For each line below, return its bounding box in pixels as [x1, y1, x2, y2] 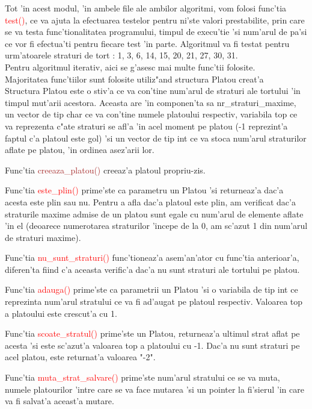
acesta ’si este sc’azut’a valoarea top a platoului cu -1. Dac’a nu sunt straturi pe [5, 339, 300, 351]
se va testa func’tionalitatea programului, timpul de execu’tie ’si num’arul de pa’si [5, 25, 307, 38]
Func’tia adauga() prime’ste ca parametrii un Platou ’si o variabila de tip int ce [5, 283, 298, 296]
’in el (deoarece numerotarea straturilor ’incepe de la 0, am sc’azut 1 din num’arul [5, 219, 308, 232]
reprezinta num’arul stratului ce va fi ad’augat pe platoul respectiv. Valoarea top [5, 295, 303, 308]
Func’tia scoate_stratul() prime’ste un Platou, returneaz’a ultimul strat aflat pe [5, 327, 300, 340]
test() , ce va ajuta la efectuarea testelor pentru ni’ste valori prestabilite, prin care [5, 13, 305, 26]
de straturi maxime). [5, 231, 81, 243]
